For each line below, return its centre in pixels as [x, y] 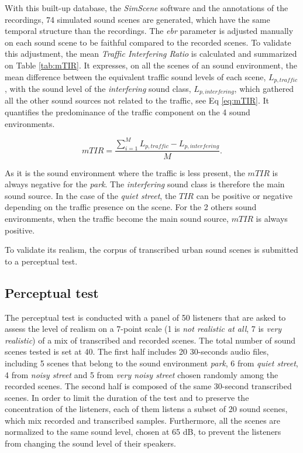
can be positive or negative [244, 195]
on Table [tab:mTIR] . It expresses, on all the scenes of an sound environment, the [151, 65]
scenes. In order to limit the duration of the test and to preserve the [127, 397]
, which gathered [264, 89]
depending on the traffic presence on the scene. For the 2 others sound [131, 207]
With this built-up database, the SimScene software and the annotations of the [147, 8]
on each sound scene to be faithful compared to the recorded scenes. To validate [148, 42]
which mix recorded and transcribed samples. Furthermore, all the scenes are [143, 420]
